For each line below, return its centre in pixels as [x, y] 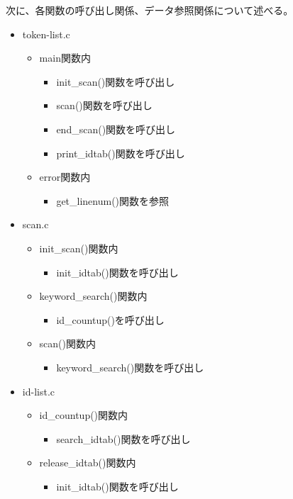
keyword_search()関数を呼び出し [130, 367]
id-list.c [38, 391]
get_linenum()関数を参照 [113, 200]
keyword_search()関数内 [93, 296]
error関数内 [65, 177]
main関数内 [65, 58]
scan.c [35, 224]
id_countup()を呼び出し [110, 319]
